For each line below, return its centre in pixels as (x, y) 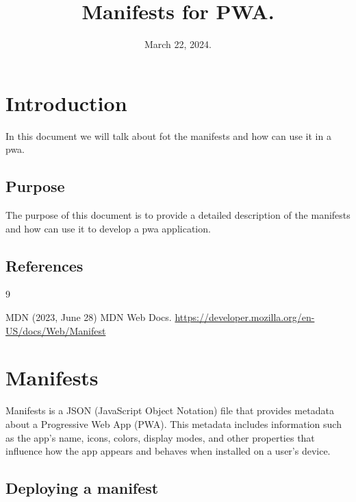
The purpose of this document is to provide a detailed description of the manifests (178, 215)
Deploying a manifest (82, 488)
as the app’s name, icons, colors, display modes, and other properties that (160, 437)
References (44, 265)
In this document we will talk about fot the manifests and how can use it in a (168, 135)
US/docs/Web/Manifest (56, 330)
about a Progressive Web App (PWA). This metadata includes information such (174, 423)
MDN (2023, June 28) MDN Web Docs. (89, 317)
